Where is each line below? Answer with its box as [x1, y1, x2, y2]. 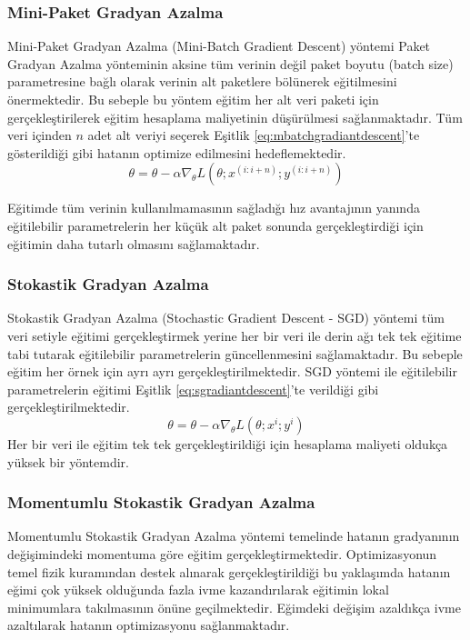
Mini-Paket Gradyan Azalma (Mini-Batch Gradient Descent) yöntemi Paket [7, 36, 431, 55]
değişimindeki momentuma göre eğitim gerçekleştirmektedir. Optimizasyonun [7, 544, 437, 563]
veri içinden [7, 125, 72, 145]
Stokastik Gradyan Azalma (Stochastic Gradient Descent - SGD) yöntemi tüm [7, 308, 445, 327]
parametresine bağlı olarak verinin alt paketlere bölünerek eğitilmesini [7, 72, 397, 91]
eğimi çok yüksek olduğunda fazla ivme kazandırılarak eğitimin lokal [7, 580, 389, 599]
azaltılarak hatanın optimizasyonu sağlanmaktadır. [7, 615, 290, 635]
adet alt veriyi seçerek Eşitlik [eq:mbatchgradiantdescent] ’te [87, 125, 420, 145]
